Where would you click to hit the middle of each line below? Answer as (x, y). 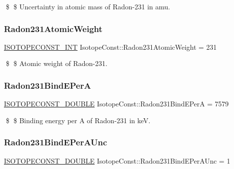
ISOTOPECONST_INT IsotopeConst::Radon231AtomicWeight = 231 (110, 47)
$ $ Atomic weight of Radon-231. (56, 63)
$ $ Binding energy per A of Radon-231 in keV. (78, 120)
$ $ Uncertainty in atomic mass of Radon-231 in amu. (88, 6)
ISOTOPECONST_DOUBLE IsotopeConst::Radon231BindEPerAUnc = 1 (117, 160)
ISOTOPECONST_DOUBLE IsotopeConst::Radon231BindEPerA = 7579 (117, 104)
